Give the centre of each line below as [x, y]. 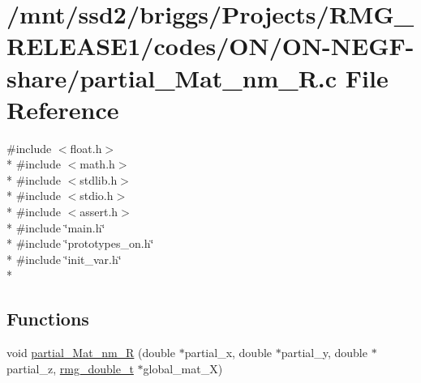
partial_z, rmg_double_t [70, 368]
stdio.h [97, 196]
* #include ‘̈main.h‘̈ [56, 227]
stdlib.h [99, 179]
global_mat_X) [183, 368]
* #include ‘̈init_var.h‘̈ [64, 259]
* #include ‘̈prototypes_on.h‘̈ [80, 243]
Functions [48, 319]
